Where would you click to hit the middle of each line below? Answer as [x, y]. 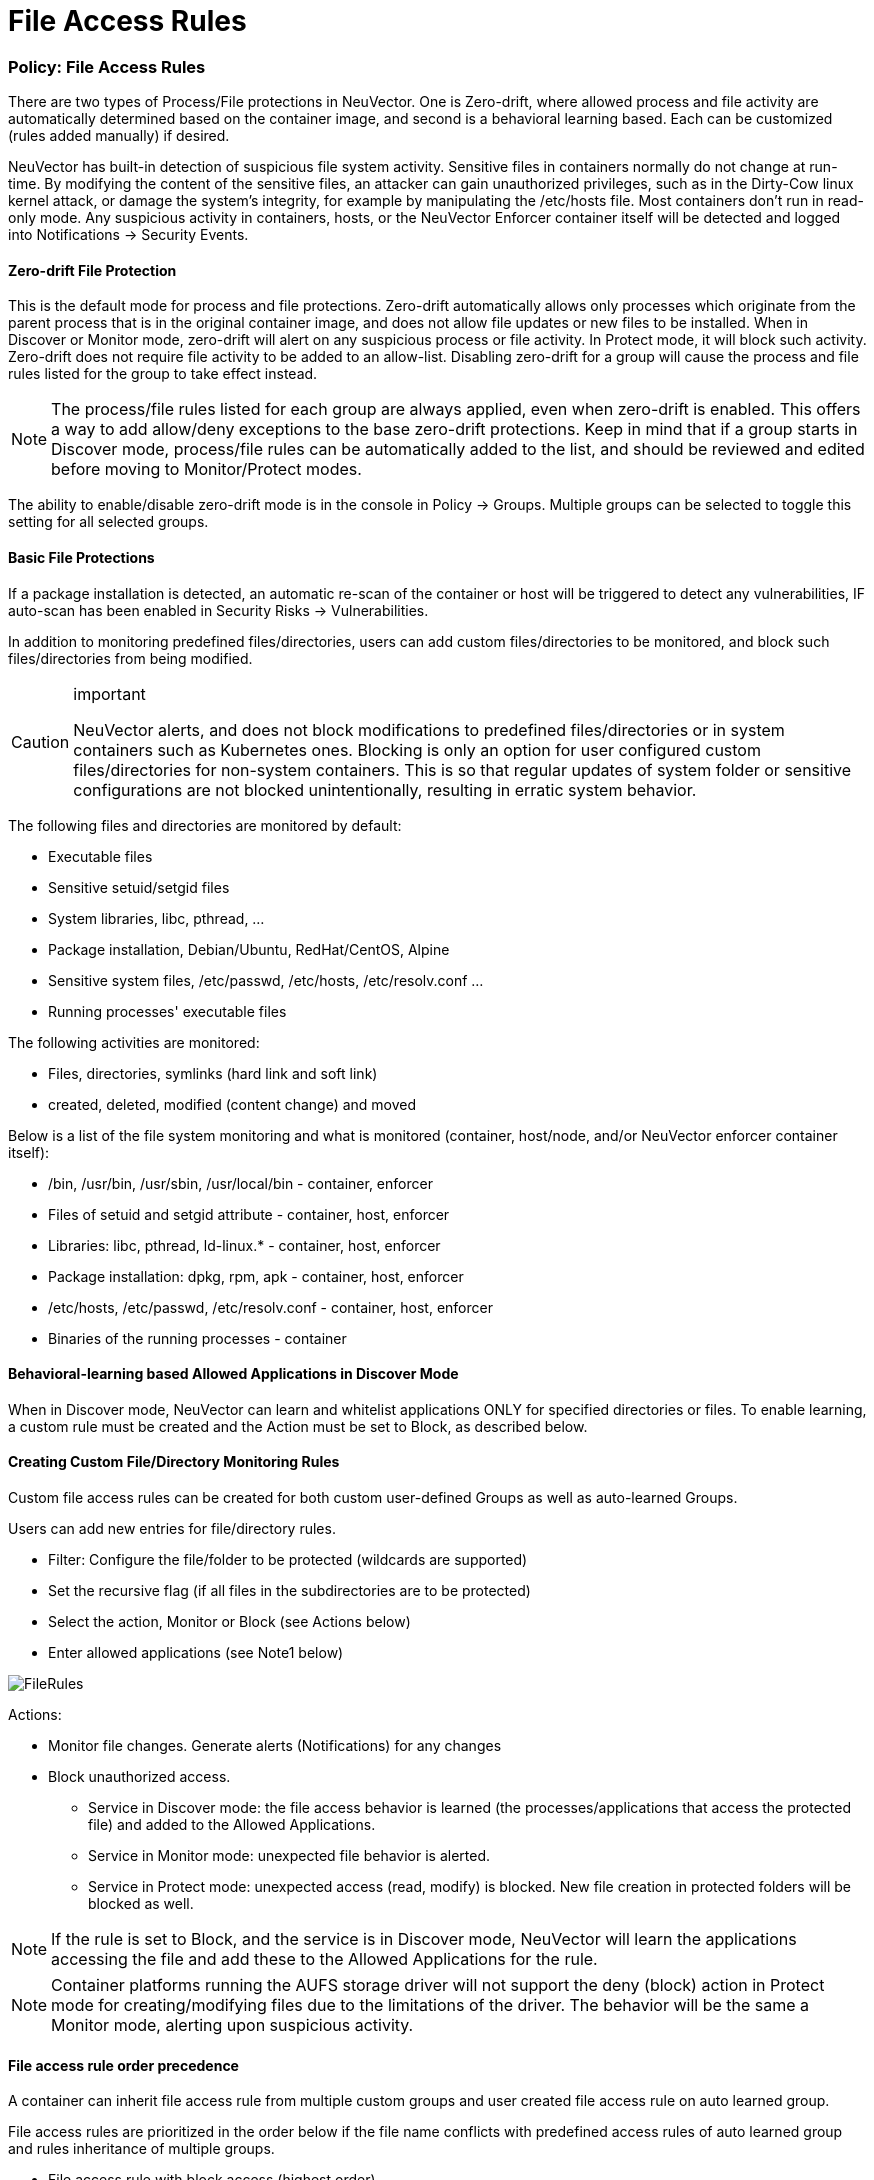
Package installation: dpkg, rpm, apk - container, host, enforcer [256, 1276]
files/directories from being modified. [130, 658]
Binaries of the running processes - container [197, 1338]
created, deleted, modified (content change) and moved [232, 1104]
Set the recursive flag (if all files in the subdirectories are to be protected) [289, 1590]
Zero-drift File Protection [92, 270]
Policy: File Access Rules [107, 66]
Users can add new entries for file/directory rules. [172, 1528]
